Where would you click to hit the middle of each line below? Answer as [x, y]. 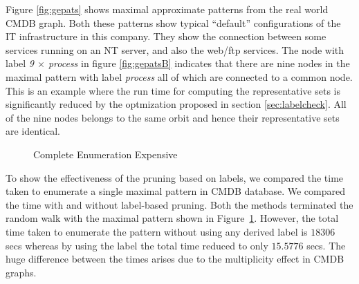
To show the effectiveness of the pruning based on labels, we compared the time [175, 177]
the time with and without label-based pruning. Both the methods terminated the [179, 204]
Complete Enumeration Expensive [105, 154]
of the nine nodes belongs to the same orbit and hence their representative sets [173, 117]
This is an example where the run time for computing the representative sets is [173, 90]
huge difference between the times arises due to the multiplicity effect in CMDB [175, 259]
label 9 [20, 63]
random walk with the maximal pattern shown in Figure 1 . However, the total [172, 218]
